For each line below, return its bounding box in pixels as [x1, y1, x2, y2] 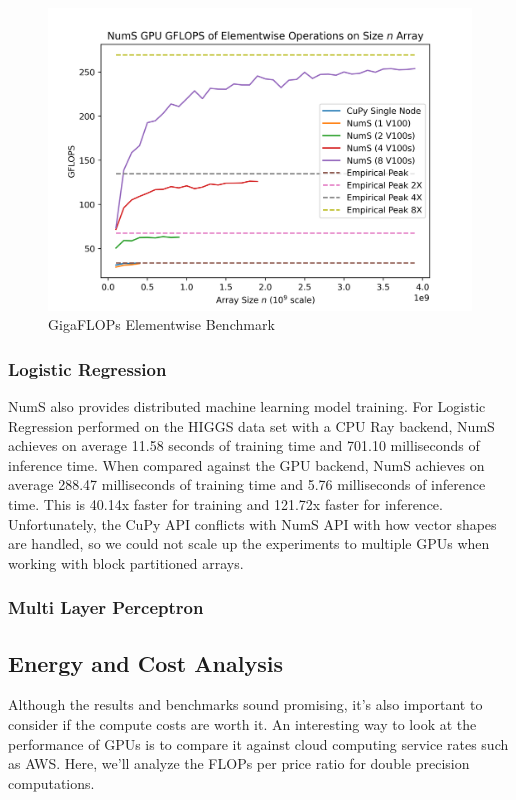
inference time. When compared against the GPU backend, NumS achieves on [8, 454, 485, 475]
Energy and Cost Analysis [8, 647, 283, 678]
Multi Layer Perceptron [8, 595, 204, 620]
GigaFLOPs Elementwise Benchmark [48, 314, 275, 335]
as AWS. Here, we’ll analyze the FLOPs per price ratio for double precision [8, 753, 470, 774]
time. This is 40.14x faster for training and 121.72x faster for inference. [8, 494, 443, 515]
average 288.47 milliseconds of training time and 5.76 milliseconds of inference [8, 474, 486, 495]
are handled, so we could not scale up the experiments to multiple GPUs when [8, 533, 490, 554]
